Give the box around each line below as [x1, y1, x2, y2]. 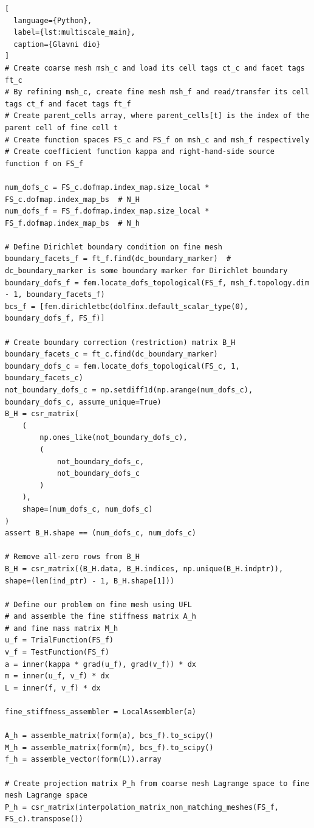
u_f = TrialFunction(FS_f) [5, 636, 114, 645]
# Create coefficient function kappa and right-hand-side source [5, 147, 275, 156]
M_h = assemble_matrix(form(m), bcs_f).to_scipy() [5, 743, 214, 752]
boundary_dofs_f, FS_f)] [5, 314, 105, 323]
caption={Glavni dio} [13, 40, 101, 49]
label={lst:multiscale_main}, [13, 28, 135, 37]
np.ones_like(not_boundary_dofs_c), [39, 433, 188, 442]
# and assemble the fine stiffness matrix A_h [5, 612, 196, 621]
